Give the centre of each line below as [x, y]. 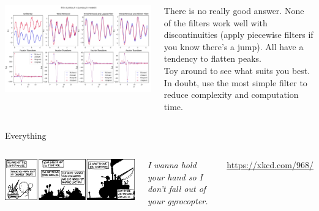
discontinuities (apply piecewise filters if [238, 35]
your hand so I [175, 176]
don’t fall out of [177, 189]
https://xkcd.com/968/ [270, 164]
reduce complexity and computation [231, 94]
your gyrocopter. [178, 200]
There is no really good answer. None [234, 10]
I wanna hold [172, 164]
